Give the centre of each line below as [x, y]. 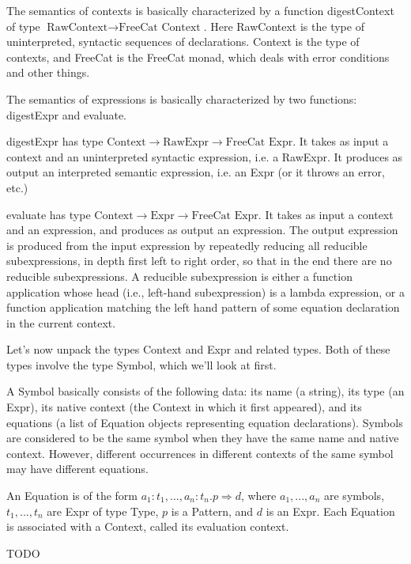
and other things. [48, 72]
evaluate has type [49, 214]
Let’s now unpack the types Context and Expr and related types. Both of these [198, 349]
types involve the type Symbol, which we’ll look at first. [141, 364]
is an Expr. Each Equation [330, 511]
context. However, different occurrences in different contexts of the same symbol [200, 453]
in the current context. [61, 322]
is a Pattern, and [212, 511]
